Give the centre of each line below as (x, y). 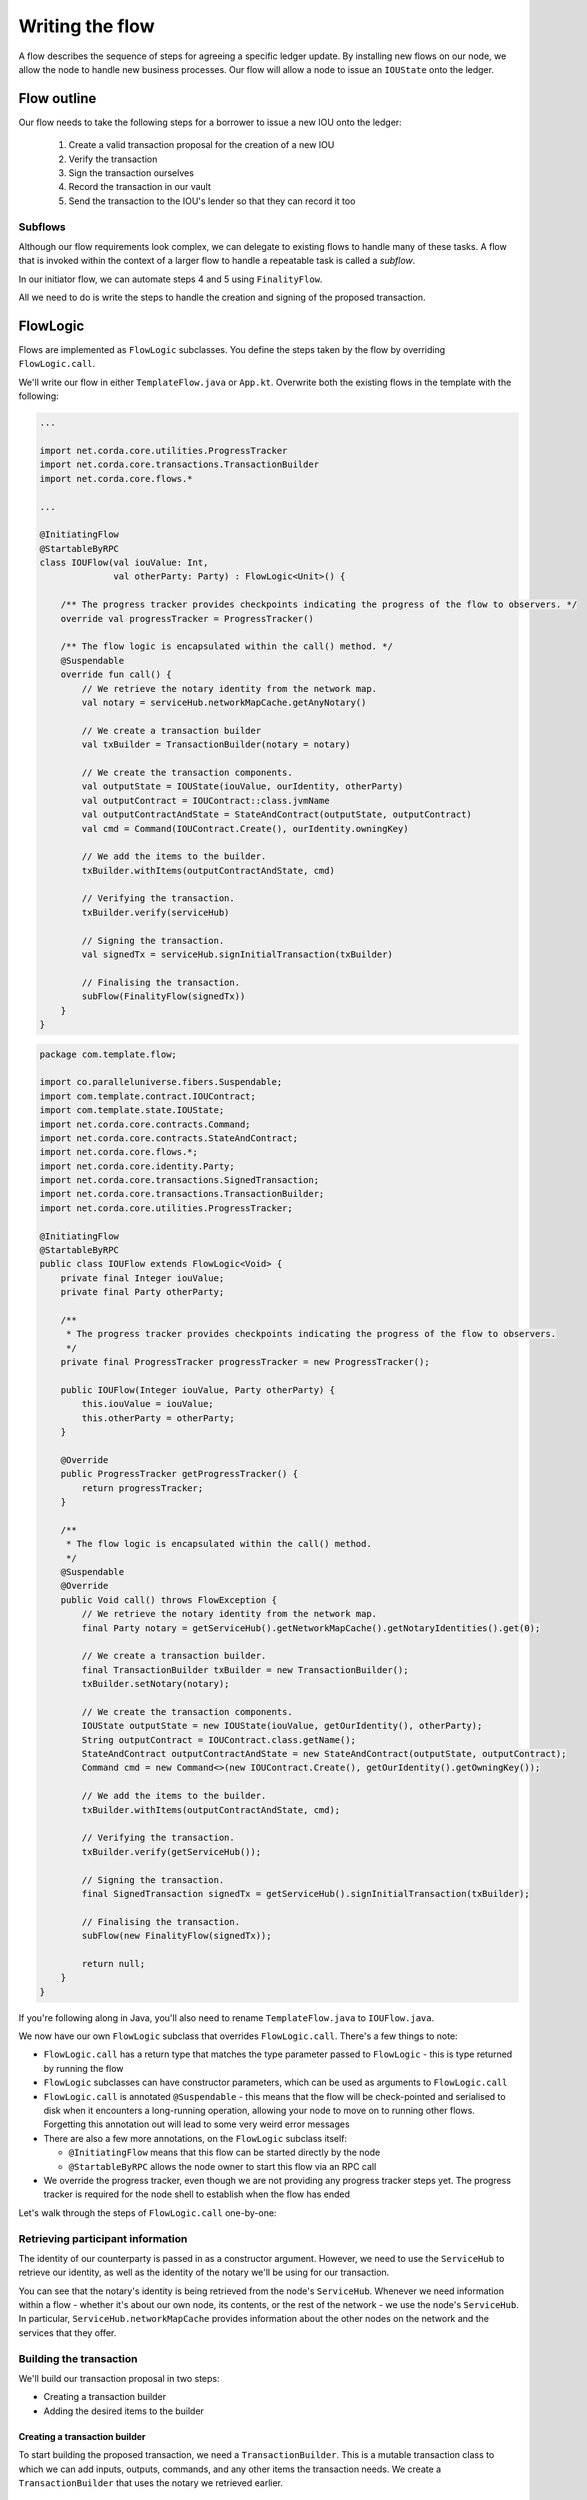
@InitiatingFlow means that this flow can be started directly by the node (224, 2152)
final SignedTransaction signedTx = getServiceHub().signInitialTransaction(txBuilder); (305, 1893)
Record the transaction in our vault (140, 187)
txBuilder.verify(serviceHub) (155, 912)
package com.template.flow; (108, 1054)
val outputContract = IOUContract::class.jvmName (205, 800)
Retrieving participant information (103, 2238)
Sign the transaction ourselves (131, 173)
